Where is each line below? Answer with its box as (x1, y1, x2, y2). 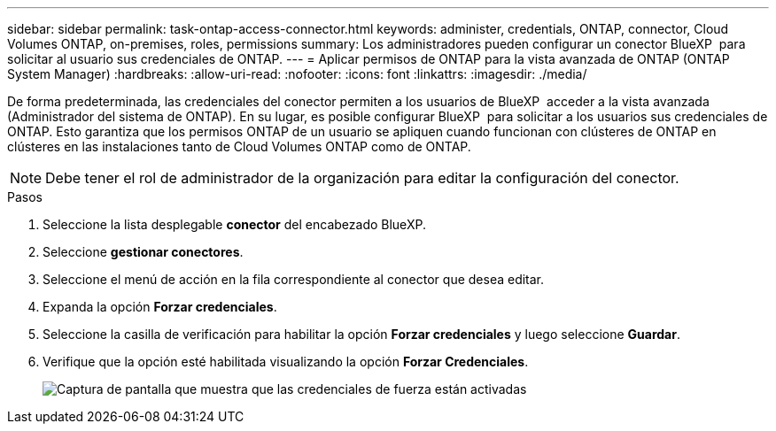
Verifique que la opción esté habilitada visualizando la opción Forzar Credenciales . (43, 354, 529, 369)
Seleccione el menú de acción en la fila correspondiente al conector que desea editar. (43, 272, 545, 287)
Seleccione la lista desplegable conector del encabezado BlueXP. (43, 217, 426, 232)
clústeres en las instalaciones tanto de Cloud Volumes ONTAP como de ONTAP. (7, 139, 471, 154)
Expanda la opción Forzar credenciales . (43, 299, 277, 314)
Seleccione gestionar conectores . (43, 244, 244, 259)
